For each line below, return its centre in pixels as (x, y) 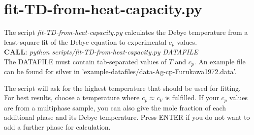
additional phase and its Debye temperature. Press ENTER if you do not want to (127, 117)
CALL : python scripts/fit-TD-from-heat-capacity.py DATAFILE (101, 52)
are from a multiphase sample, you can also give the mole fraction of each (115, 107)
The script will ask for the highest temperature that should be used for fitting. (122, 88)
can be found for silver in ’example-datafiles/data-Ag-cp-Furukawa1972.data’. (120, 71)
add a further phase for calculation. (57, 127)
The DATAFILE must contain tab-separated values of (85, 61)
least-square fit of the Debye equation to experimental (85, 41)
